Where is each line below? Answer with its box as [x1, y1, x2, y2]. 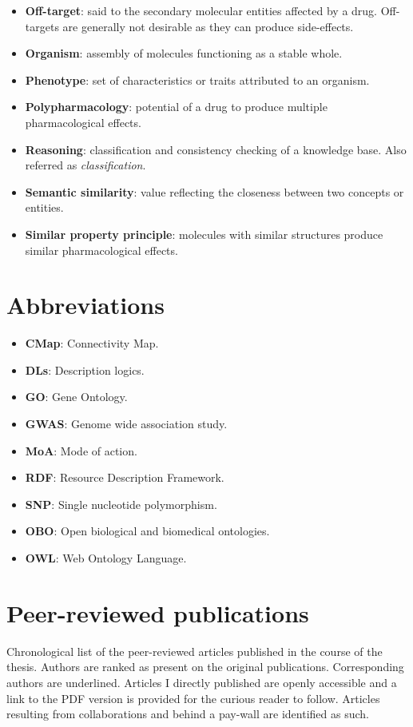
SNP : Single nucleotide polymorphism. [25, 495, 217, 512]
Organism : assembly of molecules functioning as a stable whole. [25, 45, 343, 62]
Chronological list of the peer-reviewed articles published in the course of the [6, 642, 383, 659]
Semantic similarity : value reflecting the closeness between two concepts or [25, 183, 404, 200]
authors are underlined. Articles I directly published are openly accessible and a [6, 673, 397, 690]
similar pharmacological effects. [25, 241, 178, 258]
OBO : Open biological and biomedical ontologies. [25, 522, 270, 539]
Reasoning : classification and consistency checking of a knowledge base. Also [25, 141, 407, 157]
